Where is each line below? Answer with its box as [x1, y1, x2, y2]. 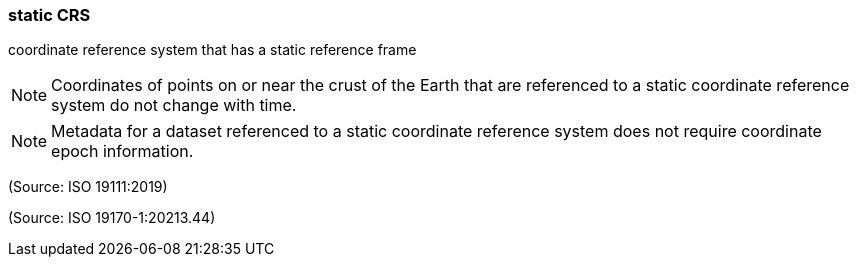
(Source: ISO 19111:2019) [8, 178, 168, 196]
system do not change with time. [51, 95, 297, 116]
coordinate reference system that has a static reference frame [8, 41, 417, 59]
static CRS [8, 5, 91, 25]
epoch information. [51, 141, 194, 162]
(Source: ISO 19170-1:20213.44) [8, 209, 216, 227]
